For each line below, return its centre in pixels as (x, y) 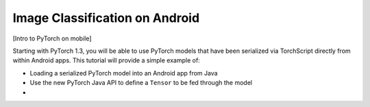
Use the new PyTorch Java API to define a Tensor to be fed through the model (141, 83)
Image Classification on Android (106, 18)
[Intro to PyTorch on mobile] (52, 38)
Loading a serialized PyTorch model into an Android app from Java (124, 73)
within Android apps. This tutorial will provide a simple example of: (106, 60)
